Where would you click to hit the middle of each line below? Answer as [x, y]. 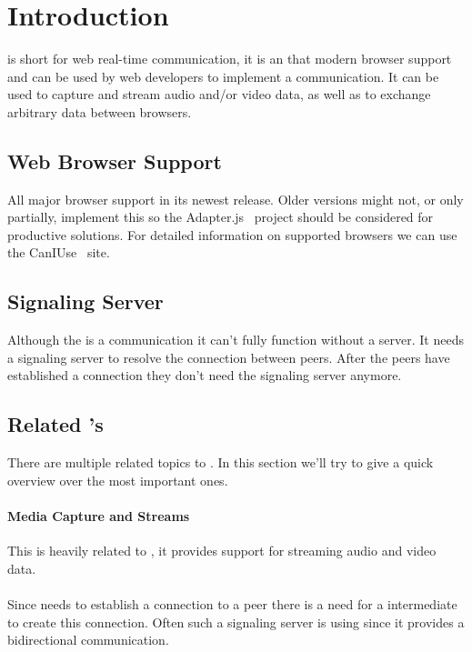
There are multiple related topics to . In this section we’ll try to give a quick [221, 462]
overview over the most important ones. [118, 480]
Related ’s [55, 424]
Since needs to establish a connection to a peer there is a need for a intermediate [232, 604]
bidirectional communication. [88, 640]
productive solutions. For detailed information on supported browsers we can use [232, 234]
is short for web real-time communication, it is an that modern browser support [230, 59]
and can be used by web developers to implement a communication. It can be [223, 76]
